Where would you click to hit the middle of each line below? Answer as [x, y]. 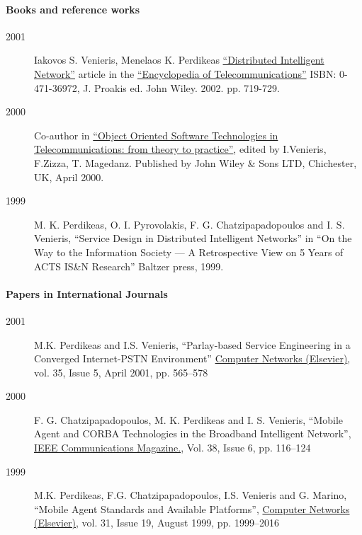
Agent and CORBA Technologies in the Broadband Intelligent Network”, [193, 433]
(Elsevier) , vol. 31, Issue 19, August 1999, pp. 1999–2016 [157, 523]
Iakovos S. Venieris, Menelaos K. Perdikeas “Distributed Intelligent [179, 60]
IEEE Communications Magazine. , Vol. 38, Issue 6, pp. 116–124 [172, 448]
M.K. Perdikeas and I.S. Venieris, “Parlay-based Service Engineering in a [192, 344]
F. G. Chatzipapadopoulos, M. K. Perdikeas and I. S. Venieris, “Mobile [189, 419]
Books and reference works [73, 9]
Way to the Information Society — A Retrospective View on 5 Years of [189, 252]
